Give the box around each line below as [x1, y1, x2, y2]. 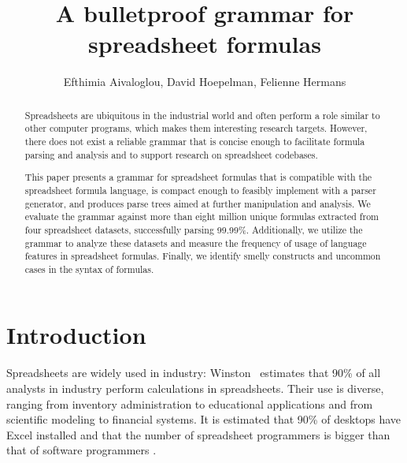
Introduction [6, 319, 146, 351]
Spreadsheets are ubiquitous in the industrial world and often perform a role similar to [24, 108, 380, 121]
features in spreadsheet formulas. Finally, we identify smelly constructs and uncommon [24, 249, 381, 263]
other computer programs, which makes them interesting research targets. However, [24, 121, 368, 135]
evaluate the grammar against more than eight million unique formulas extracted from [24, 210, 379, 223]
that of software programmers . [6, 442, 157, 458]
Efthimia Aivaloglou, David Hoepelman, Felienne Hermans [63, 73, 346, 90]
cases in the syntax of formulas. [24, 262, 154, 275]
